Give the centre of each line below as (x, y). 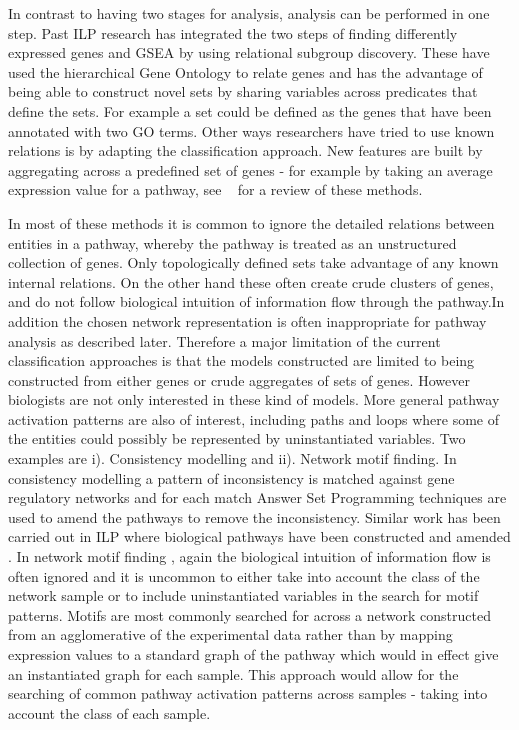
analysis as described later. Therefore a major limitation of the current (224, 340)
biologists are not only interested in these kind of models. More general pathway (254, 399)
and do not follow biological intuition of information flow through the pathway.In (256, 301)
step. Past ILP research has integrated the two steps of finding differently (233, 32)
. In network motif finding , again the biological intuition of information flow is (249, 556)
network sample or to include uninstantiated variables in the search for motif (243, 595)
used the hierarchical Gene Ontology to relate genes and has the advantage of (245, 71)
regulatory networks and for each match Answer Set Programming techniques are (257, 497)
